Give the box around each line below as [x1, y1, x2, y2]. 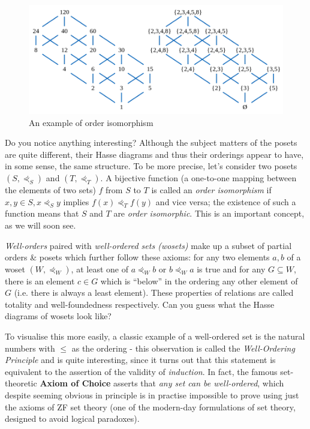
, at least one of [71, 262, 128, 275]
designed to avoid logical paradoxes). [5, 412, 140, 425]
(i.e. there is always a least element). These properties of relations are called [14, 286, 294, 299]
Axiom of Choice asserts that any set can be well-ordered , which [40, 377, 284, 389]
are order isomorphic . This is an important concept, [113, 207, 305, 220]
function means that [5, 207, 79, 220]
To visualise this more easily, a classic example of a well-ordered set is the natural [5, 330, 305, 343]
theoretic [5, 377, 37, 389]
